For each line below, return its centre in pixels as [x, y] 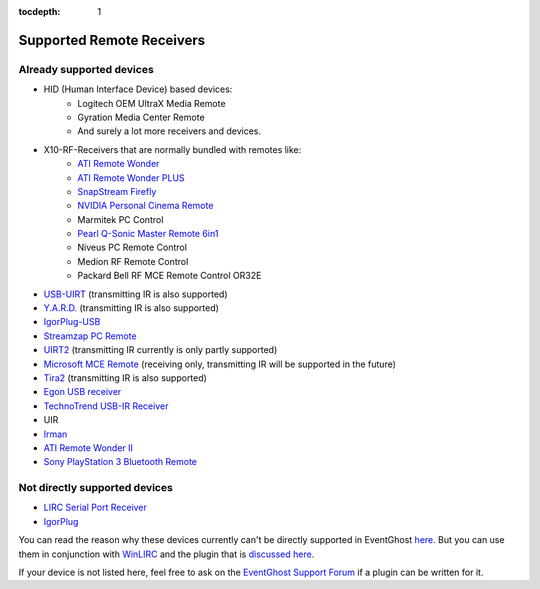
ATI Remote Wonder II [88, 447]
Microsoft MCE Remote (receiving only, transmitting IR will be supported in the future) [220, 364]
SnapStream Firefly [117, 191]
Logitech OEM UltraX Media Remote [151, 103]
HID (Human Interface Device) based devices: [138, 89]
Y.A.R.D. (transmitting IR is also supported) [131, 308]
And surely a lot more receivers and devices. [169, 131]
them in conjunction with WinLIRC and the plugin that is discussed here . [166, 554]
